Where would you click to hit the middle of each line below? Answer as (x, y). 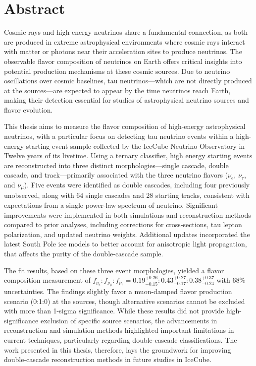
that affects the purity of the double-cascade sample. (84, 254)
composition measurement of (47, 280)
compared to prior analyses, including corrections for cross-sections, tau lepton (123, 224)
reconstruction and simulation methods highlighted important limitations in (119, 330)
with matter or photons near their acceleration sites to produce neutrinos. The (123, 51)
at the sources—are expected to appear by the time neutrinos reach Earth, (117, 90)
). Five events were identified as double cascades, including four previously (137, 185)
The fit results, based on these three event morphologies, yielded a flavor (114, 270)
